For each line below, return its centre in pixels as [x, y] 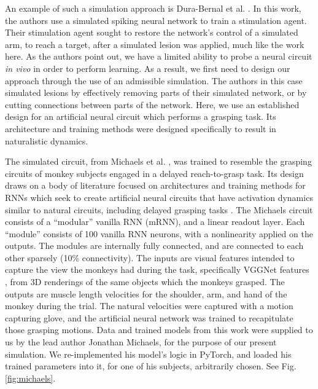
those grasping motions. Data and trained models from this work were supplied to [159, 330]
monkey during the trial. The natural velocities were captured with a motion [149, 306]
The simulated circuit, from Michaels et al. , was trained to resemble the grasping [158, 161]
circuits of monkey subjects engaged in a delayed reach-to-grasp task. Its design [154, 173]
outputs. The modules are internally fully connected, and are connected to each [154, 246]
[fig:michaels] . [30, 378]
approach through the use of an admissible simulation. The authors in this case [154, 80]
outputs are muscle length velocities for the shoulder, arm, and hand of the [146, 293]
